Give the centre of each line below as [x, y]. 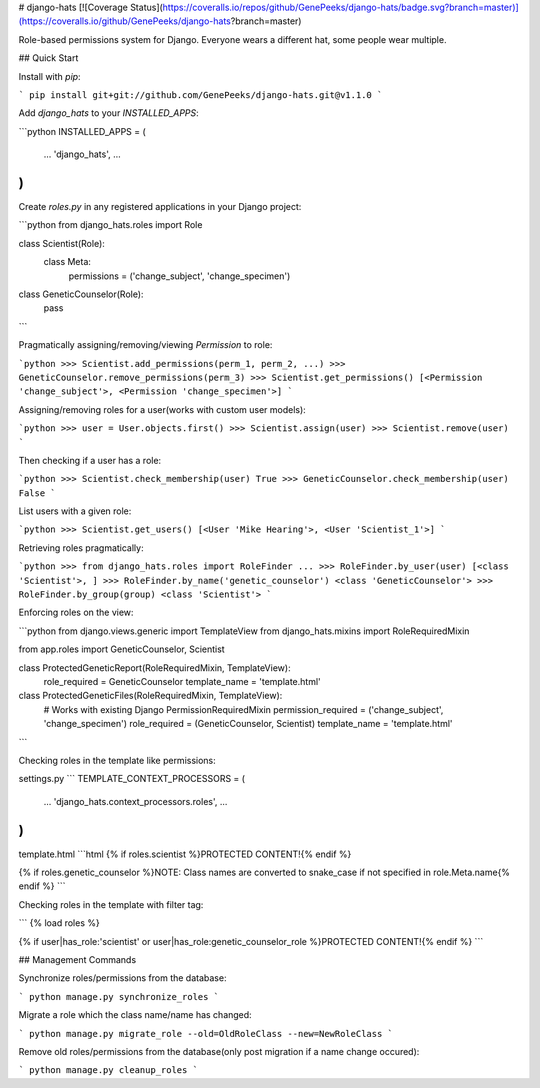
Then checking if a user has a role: [90, 460]
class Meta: [67, 262]
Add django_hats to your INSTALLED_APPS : [108, 113]
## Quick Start [48, 58]
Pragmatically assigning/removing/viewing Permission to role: [145, 345]
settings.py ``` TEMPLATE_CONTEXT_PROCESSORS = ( [131, 779]
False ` [37, 493]
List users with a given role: [75, 511]
